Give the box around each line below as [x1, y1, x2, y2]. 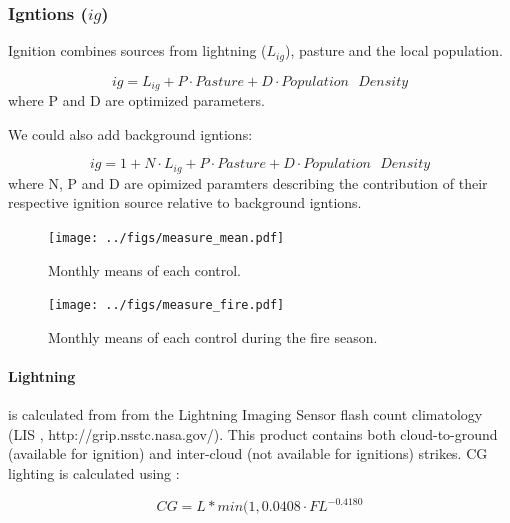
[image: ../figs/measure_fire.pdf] [48, 298, 285, 313]
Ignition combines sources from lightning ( [8, 40, 267, 61]
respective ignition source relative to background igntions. [8, 192, 362, 213]
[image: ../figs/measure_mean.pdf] [48, 230, 285, 245]
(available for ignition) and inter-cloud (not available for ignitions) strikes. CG [8, 443, 488, 464]
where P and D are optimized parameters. [8, 90, 265, 111]
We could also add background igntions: [8, 123, 253, 144]
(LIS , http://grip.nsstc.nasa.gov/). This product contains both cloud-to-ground [8, 423, 498, 444]
